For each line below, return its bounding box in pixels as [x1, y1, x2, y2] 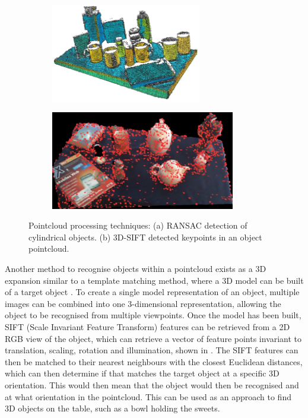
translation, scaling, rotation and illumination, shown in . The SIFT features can [5, 344, 299, 356]
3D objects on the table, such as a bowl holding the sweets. [5, 402, 220, 414]
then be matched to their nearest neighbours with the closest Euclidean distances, [5, 355, 303, 368]
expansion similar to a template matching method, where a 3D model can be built [5, 274, 304, 286]
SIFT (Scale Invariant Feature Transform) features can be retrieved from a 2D [5, 320, 290, 332]
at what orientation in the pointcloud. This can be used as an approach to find [5, 390, 291, 403]
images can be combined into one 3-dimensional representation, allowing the [5, 297, 281, 309]
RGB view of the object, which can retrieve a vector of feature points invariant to [5, 332, 302, 344]
